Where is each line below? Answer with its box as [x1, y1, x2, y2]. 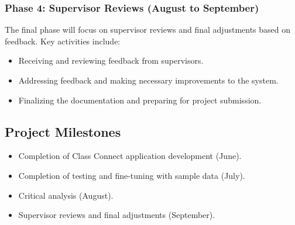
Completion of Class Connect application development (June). [18, 150, 242, 162]
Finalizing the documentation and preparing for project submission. [18, 94, 262, 106]
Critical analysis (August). [18, 189, 114, 201]
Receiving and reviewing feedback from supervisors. [18, 54, 204, 67]
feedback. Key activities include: [5, 34, 121, 47]
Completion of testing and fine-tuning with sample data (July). [18, 169, 245, 181]
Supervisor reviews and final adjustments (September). [18, 209, 215, 221]
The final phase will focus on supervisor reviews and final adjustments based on [5, 23, 291, 36]
